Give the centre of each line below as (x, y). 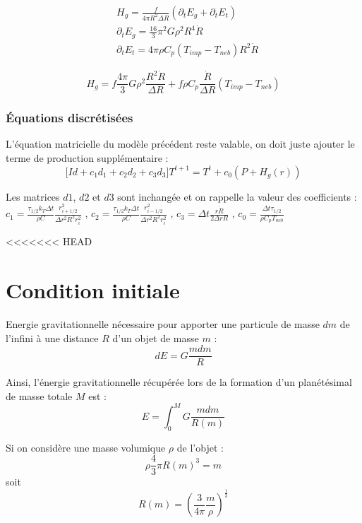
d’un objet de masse (156, 337)
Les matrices (33, 196)
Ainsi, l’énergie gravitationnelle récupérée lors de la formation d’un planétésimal (179, 382)
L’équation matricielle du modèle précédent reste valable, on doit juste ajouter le (180, 144)
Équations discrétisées (70, 118)
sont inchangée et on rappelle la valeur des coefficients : (237, 196)
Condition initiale (93, 290)
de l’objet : (200, 447)
